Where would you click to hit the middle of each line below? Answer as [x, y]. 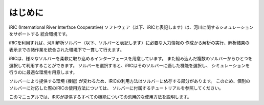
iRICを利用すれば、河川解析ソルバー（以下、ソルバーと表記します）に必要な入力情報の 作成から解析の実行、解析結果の [129, 43]
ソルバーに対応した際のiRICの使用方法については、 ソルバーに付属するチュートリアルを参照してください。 [116, 88]
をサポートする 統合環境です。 [40, 34]
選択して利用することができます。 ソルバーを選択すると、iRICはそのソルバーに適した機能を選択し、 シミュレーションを [130, 65]
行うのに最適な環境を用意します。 [43, 72]
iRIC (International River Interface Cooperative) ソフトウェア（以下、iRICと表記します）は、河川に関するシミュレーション [131, 27]
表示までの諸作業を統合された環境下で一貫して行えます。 [67, 50]
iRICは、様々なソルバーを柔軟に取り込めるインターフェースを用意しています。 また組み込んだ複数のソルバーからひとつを [131, 59]
